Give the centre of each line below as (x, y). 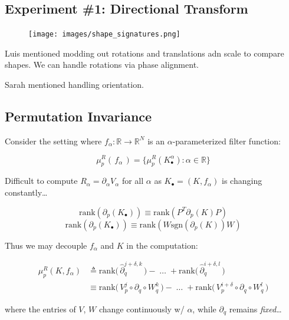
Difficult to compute (41, 181)
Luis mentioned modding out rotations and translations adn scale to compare (144, 53)
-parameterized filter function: (226, 141)
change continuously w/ (142, 309)
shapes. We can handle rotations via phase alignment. (102, 65)
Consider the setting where (53, 141)
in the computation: (162, 245)
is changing (242, 181)
